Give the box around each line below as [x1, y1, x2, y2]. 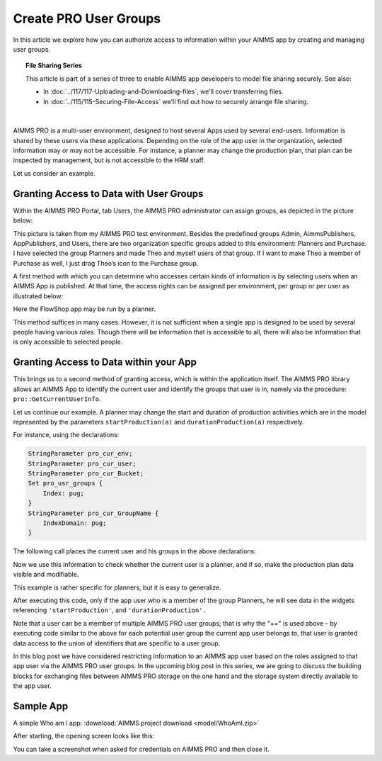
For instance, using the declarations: [13, 431, 120, 439]
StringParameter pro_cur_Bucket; [28, 470, 144, 478]
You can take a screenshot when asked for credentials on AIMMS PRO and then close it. [13, 745, 270, 753]
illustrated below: [13, 291, 64, 300]
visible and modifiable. [13, 570, 79, 579]
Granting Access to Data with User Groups [13, 188, 204, 200]
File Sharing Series [25, 61, 83, 70]
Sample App [13, 700, 69, 712]
